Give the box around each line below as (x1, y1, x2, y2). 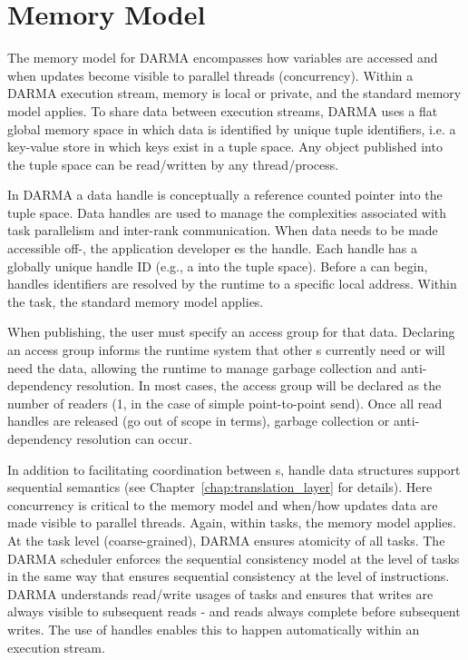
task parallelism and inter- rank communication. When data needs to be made (7, 221, 438, 240)
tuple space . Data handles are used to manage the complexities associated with (7, 202, 447, 222)
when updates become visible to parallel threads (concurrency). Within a (7, 65, 414, 84)
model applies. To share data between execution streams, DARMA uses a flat (7, 101, 438, 120)
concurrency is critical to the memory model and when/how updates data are (7, 495, 438, 514)
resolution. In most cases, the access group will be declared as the (76, 376, 442, 395)
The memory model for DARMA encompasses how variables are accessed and (7, 48, 438, 67)
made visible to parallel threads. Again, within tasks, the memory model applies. (7, 513, 456, 532)
